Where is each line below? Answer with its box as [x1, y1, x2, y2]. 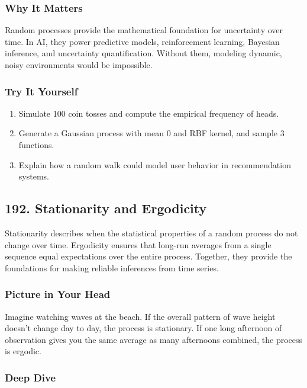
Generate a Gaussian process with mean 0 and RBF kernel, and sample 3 [18, 127, 285, 139]
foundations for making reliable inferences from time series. [5, 261, 219, 274]
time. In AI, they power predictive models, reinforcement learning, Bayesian [5, 35, 280, 47]
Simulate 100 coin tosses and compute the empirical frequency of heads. [18, 107, 279, 119]
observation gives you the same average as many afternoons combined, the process [5, 333, 303, 345]
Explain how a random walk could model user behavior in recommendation [18, 158, 291, 171]
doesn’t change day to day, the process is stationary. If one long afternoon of [5, 322, 282, 334]
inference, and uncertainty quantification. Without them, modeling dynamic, [5, 47, 282, 59]
